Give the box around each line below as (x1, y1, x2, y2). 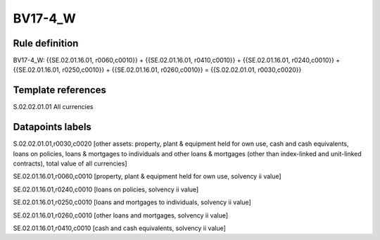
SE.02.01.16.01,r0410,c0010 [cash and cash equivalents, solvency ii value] (13, 224, 227, 232)
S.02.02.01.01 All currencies (13, 103, 94, 111)
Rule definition (13, 37, 79, 49)
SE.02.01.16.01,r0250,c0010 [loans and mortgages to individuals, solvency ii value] (13, 198, 251, 207)
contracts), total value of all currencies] (13, 159, 127, 168)
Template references (13, 84, 107, 96)
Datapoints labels (13, 121, 91, 133)
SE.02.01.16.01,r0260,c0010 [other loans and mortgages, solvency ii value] (13, 211, 229, 220)
